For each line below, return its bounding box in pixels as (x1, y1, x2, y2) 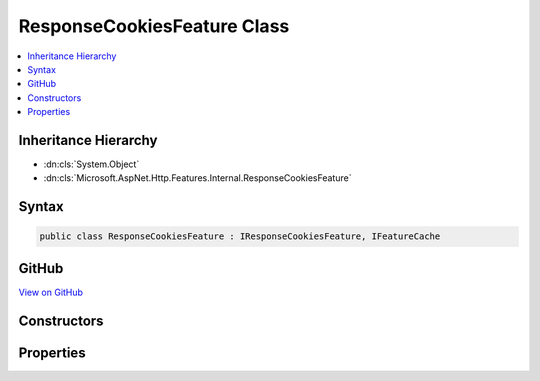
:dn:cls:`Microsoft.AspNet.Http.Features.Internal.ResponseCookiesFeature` (43, 172, 352, 184)
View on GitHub (18, 286, 84, 298)
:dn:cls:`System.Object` (43, 158, 140, 170)
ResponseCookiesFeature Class (18, 15, 290, 37)
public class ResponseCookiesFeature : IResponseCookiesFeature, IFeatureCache (39, 231, 441, 242)
